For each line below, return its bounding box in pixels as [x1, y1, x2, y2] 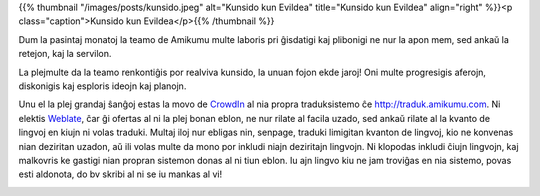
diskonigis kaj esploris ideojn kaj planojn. [18, 80, 187, 92]
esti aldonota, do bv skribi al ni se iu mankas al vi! [18, 168, 223, 180]
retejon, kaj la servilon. [18, 48, 112, 60]
